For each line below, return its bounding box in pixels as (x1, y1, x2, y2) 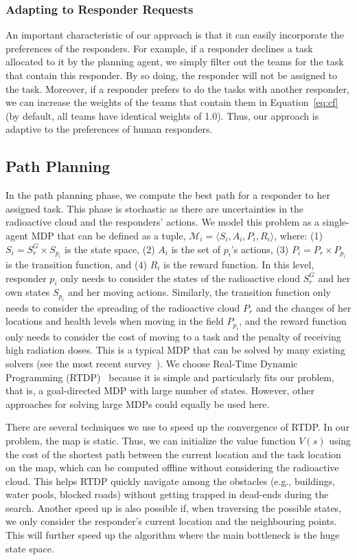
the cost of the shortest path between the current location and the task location (5, 446, 341, 461)
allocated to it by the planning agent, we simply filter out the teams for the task (5, 54, 344, 69)
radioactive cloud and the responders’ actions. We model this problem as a (5, 215, 320, 229)
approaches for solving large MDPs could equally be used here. (5, 396, 270, 411)
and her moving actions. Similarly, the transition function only (67, 285, 331, 299)
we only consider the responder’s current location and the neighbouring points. (5, 514, 337, 528)
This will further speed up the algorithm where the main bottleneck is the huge (5, 528, 340, 542)
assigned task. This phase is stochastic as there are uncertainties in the (5, 201, 304, 215)
